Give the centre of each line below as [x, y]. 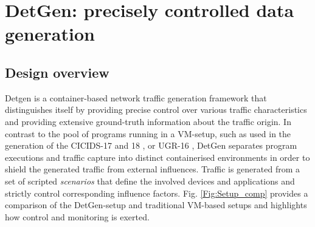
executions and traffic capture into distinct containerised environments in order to [157, 157]
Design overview [57, 72]
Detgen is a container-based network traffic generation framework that [136, 97]
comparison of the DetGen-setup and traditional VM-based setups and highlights [156, 205]
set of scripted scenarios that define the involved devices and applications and [150, 181]
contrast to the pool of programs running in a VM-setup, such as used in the [148, 133]
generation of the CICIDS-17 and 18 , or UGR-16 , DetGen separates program [151, 145]
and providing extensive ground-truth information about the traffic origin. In [148, 121]
